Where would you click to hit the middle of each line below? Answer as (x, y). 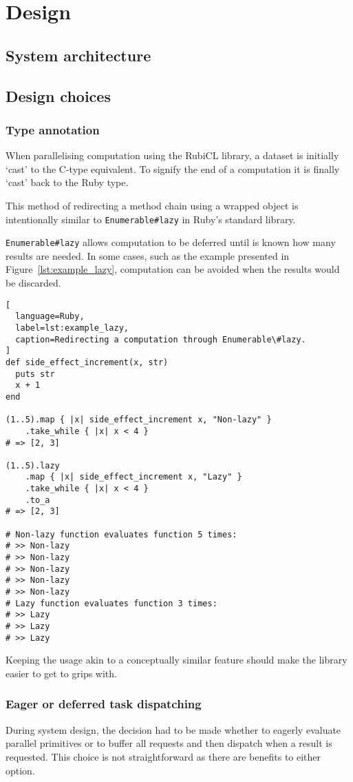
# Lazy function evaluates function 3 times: (111, 603)
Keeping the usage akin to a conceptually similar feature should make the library (176, 660)
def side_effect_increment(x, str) (87, 362)
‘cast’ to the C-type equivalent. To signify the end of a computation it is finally (173, 168)
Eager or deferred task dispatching (104, 704)
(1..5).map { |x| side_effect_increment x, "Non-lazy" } (139, 420)
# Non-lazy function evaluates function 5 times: (121, 534)
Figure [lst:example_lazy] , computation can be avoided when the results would (173, 269)
